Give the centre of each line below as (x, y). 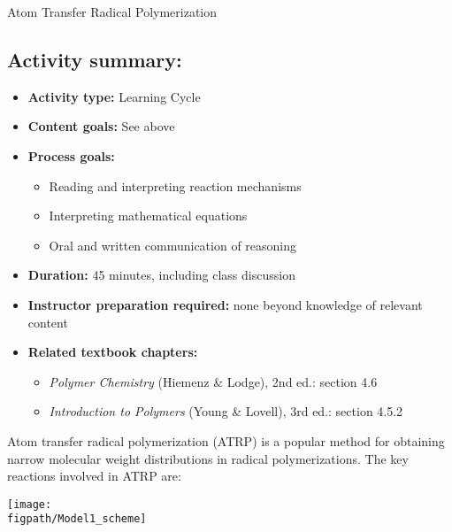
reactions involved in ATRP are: (94, 476)
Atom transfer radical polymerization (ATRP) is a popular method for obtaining (226, 440)
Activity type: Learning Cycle (114, 96)
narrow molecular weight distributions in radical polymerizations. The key (208, 458)
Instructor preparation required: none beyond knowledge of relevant (225, 304)
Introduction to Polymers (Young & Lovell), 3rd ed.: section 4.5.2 (226, 411)
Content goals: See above (101, 126)
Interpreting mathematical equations (148, 216)
